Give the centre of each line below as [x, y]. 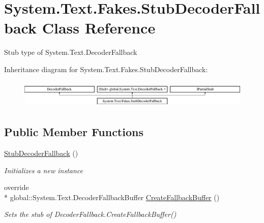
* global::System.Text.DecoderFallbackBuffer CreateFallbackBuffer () [112, 197]
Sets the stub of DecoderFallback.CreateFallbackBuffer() [90, 214]
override [17, 187]
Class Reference [99, 28]
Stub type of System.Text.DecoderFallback [71, 52]
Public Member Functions [74, 132]
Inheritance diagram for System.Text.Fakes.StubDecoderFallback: [106, 69]
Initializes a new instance [43, 170]
